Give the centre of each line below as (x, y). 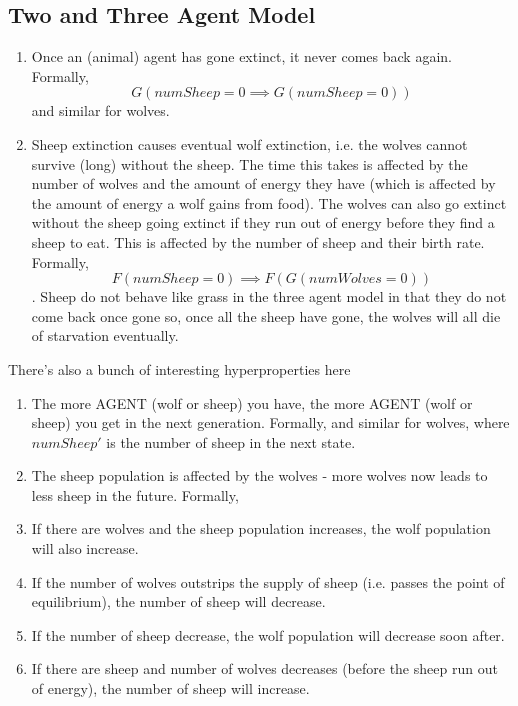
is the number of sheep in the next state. (231, 441)
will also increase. (85, 548)
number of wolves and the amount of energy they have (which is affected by (263, 183)
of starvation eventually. (105, 335)
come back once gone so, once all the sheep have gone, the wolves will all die (266, 315)
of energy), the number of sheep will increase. (170, 688)
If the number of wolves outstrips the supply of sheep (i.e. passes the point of (268, 581)
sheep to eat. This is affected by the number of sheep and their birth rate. (258, 241)
